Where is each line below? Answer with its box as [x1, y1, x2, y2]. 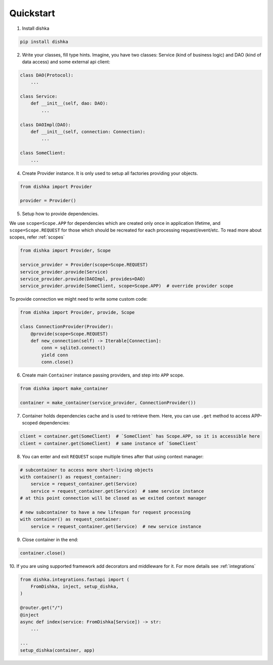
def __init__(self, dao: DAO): [30, 101, 108, 106]
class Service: [20, 93, 58, 100]
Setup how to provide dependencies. [22, 211, 99, 217]
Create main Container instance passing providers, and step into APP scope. [22, 372, 185, 378]
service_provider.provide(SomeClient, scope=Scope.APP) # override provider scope [20, 283, 234, 289]
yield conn [41, 352, 68, 358]
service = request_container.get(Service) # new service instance [30, 524, 202, 529]
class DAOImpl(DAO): [20, 122, 71, 127]
